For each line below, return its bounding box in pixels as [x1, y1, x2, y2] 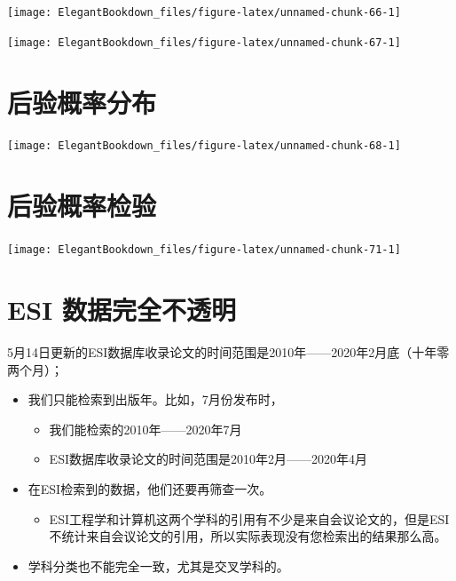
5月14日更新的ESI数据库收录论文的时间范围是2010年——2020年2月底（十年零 [7, 343, 450, 361]
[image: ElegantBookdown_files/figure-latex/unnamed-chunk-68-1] [7, 139, 401, 153]
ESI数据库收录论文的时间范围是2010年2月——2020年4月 [49, 450, 367, 468]
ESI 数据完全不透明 [7, 291, 236, 328]
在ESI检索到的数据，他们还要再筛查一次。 [28, 479, 272, 497]
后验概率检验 [7, 187, 157, 224]
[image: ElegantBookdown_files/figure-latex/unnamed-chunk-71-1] [7, 243, 401, 257]
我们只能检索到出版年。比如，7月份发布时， [28, 390, 283, 409]
